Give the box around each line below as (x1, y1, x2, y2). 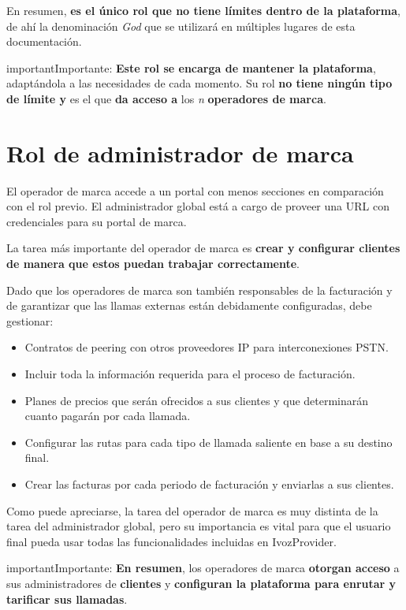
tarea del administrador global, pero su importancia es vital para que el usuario (6, 518, 391, 534)
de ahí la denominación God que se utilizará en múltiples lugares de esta (6, 17, 356, 34)
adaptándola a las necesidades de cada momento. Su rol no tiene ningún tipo (6, 75, 393, 91)
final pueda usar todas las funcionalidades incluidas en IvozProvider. (6, 533, 337, 549)
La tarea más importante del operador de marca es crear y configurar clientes (6, 240, 400, 256)
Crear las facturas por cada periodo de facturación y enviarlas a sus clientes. (24, 476, 394, 492)
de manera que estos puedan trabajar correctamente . (6, 255, 300, 272)
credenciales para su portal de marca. (6, 213, 187, 229)
